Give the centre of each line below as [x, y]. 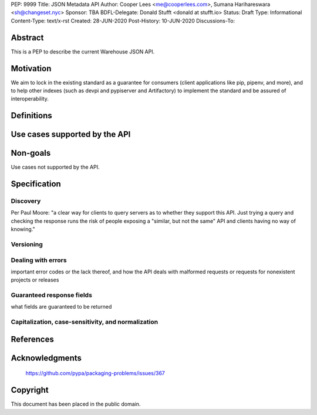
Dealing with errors [39, 260]
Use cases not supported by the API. [55, 167]
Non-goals [31, 153]
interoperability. [30, 99]
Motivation [31, 68]
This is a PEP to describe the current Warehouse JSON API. [83, 51]
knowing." [23, 229]
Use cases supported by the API [71, 134]
